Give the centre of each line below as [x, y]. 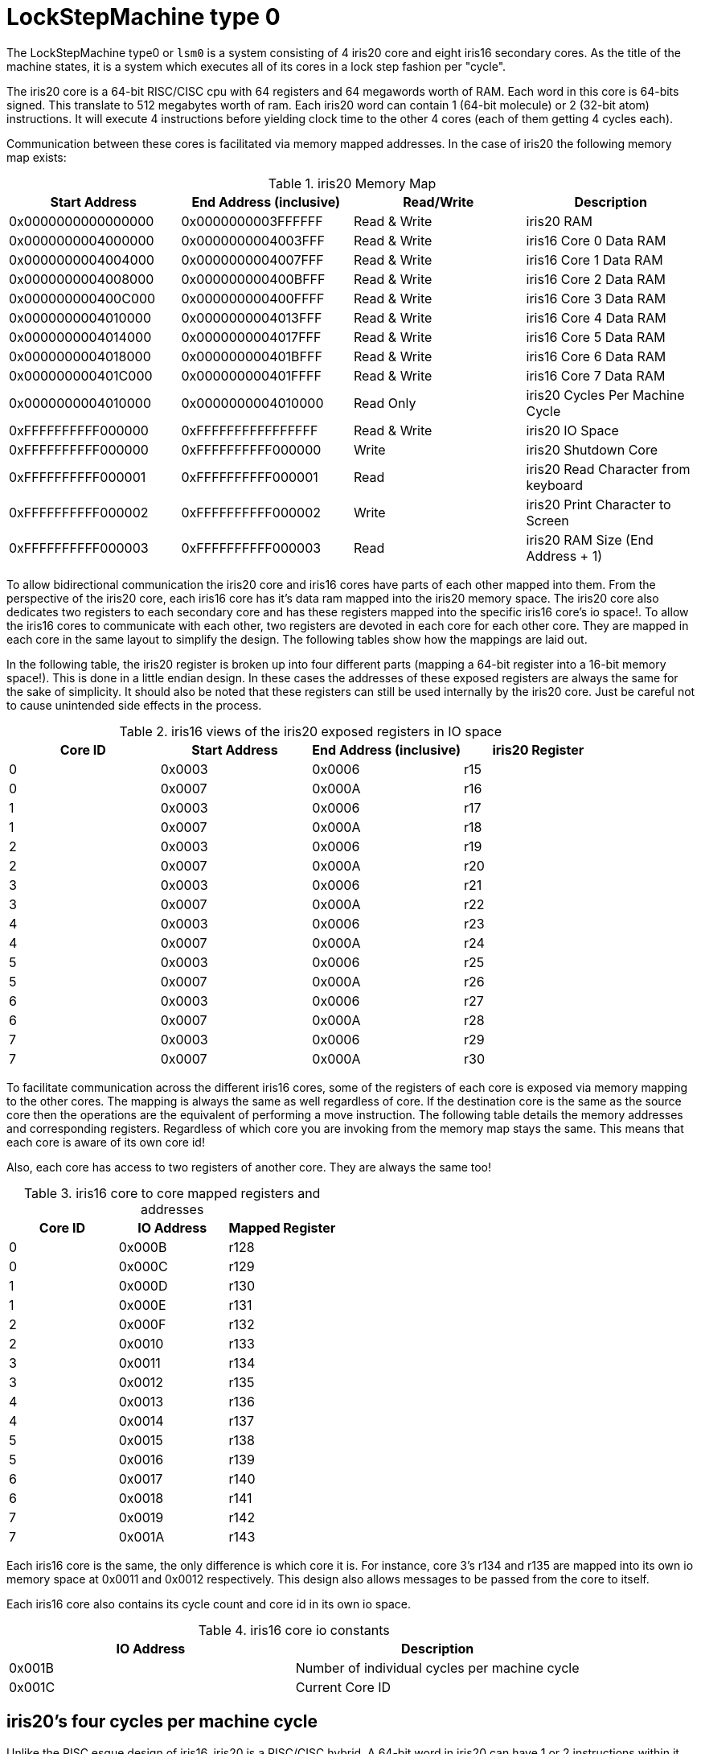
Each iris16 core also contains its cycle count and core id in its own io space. [209, 1604]
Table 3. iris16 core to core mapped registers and [172, 1193]
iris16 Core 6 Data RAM [596, 356]
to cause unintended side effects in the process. [134, 705]
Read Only [385, 403]
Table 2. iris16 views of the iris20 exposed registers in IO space [311, 731]
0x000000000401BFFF [252, 356]
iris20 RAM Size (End [590, 539]
